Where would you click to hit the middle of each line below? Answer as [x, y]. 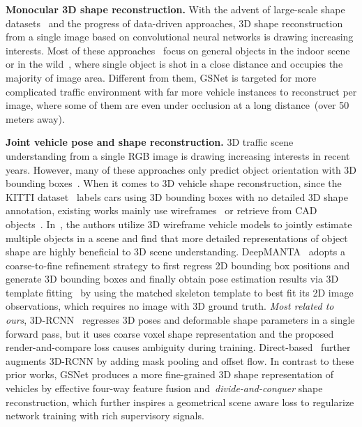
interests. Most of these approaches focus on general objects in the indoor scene [178, 50]
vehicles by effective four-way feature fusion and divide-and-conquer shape [164, 388]
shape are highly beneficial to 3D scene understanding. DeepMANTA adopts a [175, 252]
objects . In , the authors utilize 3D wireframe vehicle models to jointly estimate [179, 224]
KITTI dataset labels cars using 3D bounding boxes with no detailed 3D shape [177, 196]
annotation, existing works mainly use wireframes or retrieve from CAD [161, 210]
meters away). [35, 118]
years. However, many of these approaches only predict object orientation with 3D [181, 169]
